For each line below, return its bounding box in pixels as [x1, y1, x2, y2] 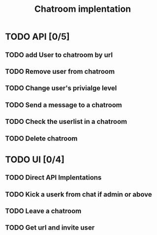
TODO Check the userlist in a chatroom [5, 117, 127, 126]
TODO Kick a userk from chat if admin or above [5, 190, 152, 199]
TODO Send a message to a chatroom [5, 101, 122, 109]
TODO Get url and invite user [5, 224, 95, 232]
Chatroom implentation [34, 3, 131, 15]
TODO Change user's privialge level [5, 84, 117, 92]
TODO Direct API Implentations [5, 174, 102, 182]
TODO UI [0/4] [5, 154, 65, 165]
